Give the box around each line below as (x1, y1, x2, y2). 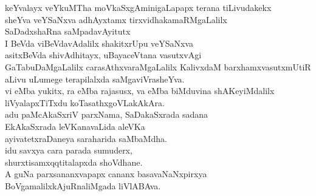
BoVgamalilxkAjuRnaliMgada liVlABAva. (5, 179, 161, 192)
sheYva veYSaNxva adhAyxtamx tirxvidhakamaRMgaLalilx (5, 13, 227, 25)
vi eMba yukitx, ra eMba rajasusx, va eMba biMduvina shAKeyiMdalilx (5, 84, 275, 97)
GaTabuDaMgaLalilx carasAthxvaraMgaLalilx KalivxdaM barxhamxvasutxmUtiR (5, 60, 311, 73)
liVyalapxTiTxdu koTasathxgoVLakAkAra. (5, 96, 165, 109)
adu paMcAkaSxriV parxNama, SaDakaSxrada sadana (5, 108, 208, 121)
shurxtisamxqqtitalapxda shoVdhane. (5, 155, 143, 168)
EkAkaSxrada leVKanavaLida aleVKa (5, 120, 145, 132)
